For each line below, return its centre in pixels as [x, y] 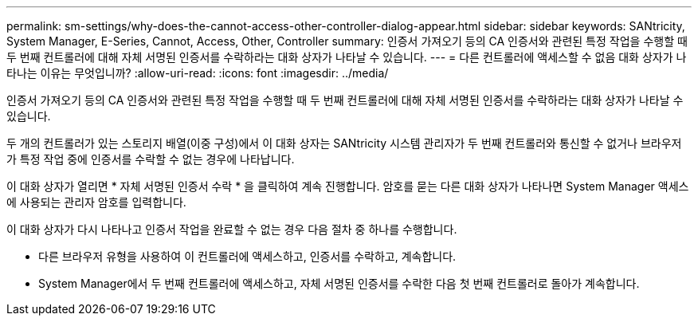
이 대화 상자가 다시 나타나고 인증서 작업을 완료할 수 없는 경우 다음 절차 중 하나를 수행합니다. [232, 229]
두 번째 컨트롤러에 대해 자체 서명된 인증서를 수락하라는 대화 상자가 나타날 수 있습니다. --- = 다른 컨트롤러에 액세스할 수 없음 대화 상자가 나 [347, 57]
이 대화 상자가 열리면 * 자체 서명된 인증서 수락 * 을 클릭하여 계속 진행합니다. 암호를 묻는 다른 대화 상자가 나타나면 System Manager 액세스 [348, 186]
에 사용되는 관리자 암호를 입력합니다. [96, 202]
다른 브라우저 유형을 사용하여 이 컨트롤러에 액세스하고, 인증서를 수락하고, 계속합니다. [247, 256]
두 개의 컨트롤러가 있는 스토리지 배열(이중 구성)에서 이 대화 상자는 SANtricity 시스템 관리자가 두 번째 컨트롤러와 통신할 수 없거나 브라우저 [344, 143]
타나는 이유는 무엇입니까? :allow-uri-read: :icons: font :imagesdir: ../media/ [198, 73]
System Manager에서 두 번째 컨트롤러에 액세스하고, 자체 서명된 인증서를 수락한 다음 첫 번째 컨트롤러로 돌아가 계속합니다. [339, 283]
